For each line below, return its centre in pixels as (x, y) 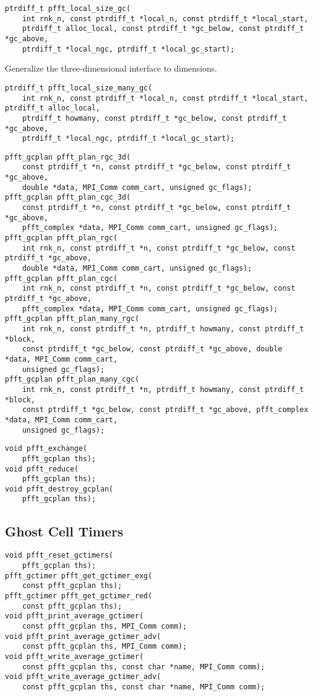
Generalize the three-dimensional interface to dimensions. (111, 68)
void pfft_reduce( (42, 469)
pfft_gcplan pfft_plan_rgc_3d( (68, 157)
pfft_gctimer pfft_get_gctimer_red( (79, 596)
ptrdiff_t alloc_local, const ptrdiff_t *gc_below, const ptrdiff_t (163, 29)
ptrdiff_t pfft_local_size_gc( (68, 8)
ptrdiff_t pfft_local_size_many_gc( (79, 88)
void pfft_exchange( (46, 449)
